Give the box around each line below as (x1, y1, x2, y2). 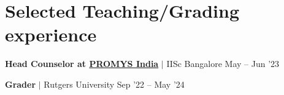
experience (5, 22, 97, 47)
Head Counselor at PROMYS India (5, 57, 159, 70)
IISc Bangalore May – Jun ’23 (166, 57, 280, 70)
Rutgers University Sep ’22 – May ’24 (44, 77, 185, 90)
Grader (5, 77, 36, 90)
